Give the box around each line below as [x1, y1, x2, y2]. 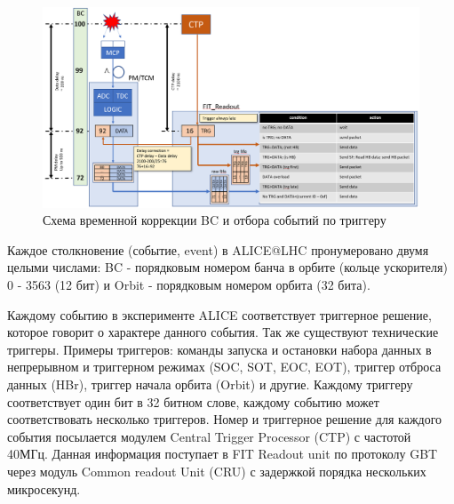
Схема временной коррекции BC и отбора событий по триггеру [43, 211, 386, 229]
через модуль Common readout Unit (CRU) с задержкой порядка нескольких [7, 461, 426, 480]
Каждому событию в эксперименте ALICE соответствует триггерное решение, [7, 305, 432, 324]
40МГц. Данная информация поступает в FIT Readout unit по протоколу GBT [7, 444, 438, 463]
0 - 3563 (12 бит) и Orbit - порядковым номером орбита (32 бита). [7, 276, 370, 294]
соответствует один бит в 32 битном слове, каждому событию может [7, 392, 379, 411]
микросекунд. [7, 479, 81, 498]
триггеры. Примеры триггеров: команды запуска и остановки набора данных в [7, 340, 432, 358]
